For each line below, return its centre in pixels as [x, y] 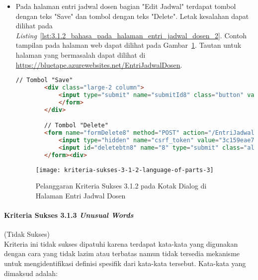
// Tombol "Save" [44, 80]
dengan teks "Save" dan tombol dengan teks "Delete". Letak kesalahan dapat [132, 16]
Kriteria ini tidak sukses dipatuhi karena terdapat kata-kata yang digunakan [121, 243]
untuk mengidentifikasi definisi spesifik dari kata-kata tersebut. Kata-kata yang [125, 263]
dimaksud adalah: [31, 273]
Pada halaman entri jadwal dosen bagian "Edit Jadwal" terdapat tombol [126, 6]
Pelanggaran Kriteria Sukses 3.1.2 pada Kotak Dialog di [121, 186]
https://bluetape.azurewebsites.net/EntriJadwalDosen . [99, 64]
